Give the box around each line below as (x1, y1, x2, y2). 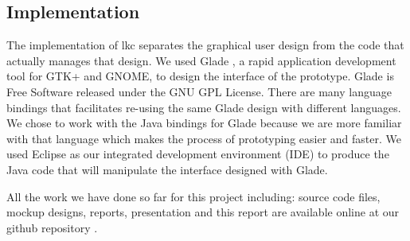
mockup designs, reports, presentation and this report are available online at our (6, 204, 400, 220)
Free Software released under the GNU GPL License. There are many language (6, 83, 392, 99)
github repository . (6, 219, 98, 235)
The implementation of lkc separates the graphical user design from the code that (6, 37, 404, 53)
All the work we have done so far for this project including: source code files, (6, 188, 381, 204)
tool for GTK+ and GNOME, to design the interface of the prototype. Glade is (6, 68, 394, 84)
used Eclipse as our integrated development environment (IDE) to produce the (6, 146, 389, 162)
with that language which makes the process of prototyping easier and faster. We (6, 130, 401, 146)
